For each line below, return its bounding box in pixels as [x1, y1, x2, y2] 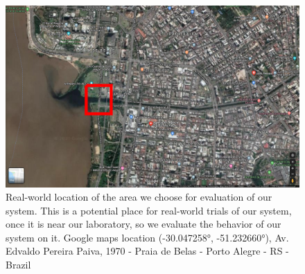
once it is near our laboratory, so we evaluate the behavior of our [6, 217, 281, 231]
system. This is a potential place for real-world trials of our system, [6, 203, 292, 217]
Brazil [6, 257, 31, 272]
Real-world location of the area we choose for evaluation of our [6, 190, 272, 204]
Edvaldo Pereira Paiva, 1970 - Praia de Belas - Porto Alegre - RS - [6, 244, 289, 258]
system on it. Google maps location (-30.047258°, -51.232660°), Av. [6, 230, 289, 244]
